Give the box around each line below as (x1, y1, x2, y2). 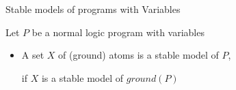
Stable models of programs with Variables (5, 2, 181, 16)
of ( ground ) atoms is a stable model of (58, 48, 219, 62)
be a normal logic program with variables (31, 25, 205, 39)
